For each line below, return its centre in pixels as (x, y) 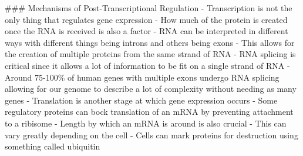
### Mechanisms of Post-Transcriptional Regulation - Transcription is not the (149, 8)
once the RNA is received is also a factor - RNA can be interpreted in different (147, 31)
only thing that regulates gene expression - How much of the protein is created (146, 19)
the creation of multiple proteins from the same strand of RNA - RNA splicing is (150, 54)
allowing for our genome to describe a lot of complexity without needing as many (151, 89)
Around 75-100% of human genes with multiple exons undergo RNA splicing (142, 77)
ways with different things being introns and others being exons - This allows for (150, 42)
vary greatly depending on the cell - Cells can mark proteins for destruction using (151, 135)
